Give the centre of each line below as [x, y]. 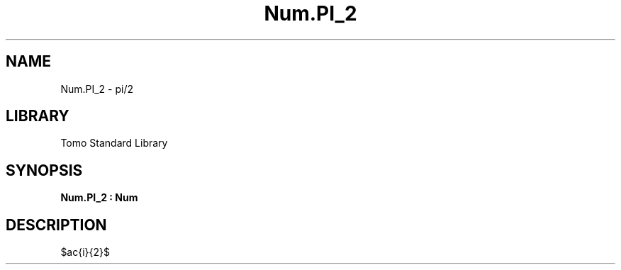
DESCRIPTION [56, 225]
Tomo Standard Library [114, 143]
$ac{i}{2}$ [85, 252]
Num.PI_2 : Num [99, 198]
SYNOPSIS [44, 170]
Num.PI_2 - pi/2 [97, 89]
